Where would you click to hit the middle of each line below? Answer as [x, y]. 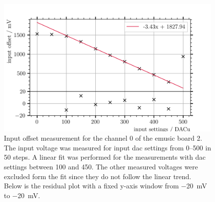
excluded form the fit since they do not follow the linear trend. [98, 176]
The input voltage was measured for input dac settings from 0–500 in [107, 147]
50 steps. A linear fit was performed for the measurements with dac [105, 157]
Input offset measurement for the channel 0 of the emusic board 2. [103, 138]
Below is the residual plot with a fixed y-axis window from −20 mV [106, 186]
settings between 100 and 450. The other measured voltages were [101, 167]
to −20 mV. [22, 195]
